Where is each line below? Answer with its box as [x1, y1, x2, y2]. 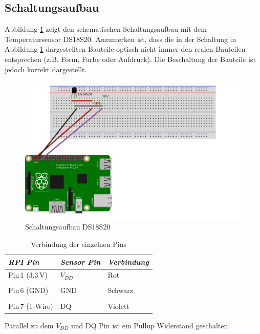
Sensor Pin [60, 256, 101, 267]
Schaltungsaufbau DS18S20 [25, 221, 111, 232]
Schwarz [107, 285, 133, 296]
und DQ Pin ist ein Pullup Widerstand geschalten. [71, 320, 230, 330]
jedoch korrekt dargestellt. [5, 64, 87, 74]
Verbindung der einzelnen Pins [30, 238, 126, 249]
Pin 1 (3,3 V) [8, 269, 48, 280]
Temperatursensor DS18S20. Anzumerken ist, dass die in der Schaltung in [5, 33, 236, 44]
